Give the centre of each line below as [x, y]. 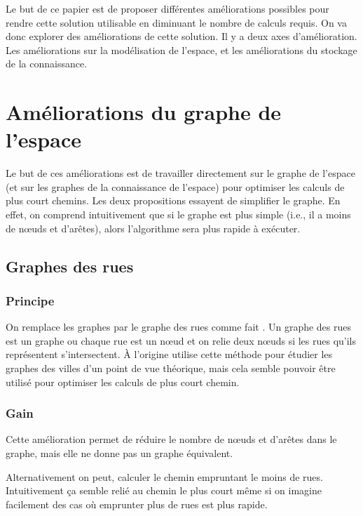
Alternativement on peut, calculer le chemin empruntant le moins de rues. [164, 476]
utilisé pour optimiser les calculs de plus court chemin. [123, 382]
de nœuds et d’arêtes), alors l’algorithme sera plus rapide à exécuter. [153, 228]
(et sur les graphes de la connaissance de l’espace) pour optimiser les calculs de [175, 186]
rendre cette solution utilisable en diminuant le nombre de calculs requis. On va [176, 22]
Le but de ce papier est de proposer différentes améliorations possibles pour [167, 8]
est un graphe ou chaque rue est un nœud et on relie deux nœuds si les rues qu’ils [181, 340]
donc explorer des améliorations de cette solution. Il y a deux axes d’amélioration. [181, 36]
